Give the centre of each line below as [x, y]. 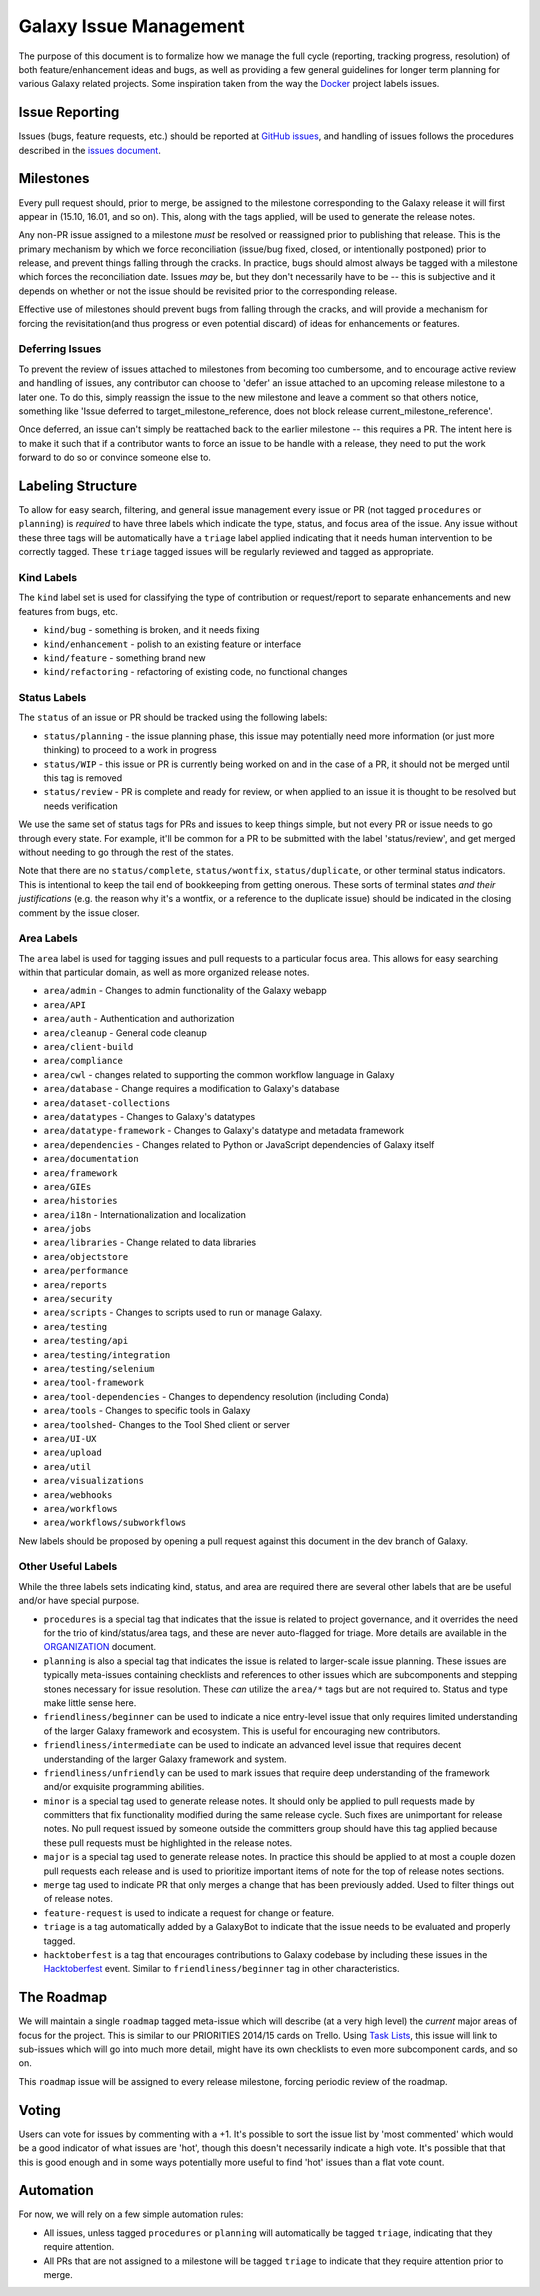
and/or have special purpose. [79, 1601]
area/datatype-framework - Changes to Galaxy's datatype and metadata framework [224, 1131]
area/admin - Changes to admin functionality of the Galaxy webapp [185, 991]
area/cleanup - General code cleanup [125, 1032]
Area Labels [48, 938]
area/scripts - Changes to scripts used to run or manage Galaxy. [183, 1312]
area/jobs [67, 1229]
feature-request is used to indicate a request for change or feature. [189, 1912]
